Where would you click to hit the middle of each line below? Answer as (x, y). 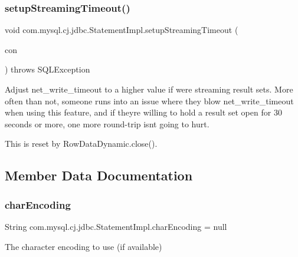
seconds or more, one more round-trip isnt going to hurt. (107, 123)
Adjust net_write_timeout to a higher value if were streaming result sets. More (149, 89)
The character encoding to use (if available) (83, 246)
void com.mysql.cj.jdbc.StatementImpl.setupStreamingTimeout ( (122, 30)
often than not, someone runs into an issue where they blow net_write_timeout (149, 101)
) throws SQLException (48, 69)
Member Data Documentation (99, 175)
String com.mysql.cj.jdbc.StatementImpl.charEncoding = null (116, 226)
